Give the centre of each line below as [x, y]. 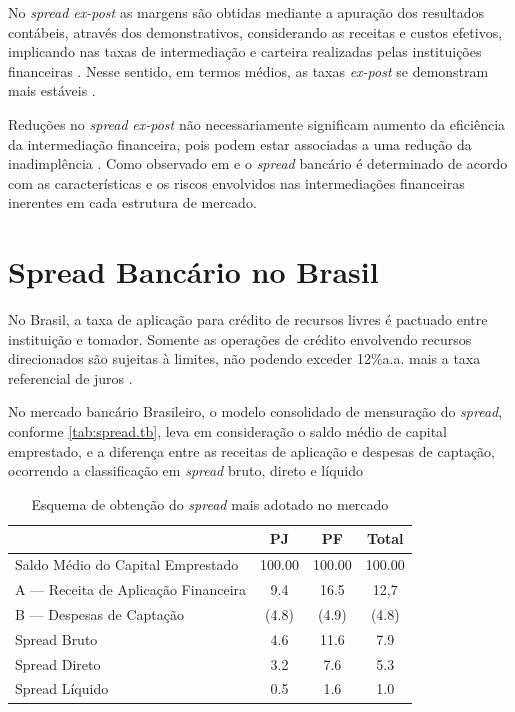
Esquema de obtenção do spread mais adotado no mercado [210, 503]
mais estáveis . [52, 90]
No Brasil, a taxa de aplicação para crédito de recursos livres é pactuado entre [248, 319]
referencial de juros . [70, 377]
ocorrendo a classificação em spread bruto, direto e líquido [185, 470]
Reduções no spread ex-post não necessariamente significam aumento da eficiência [257, 123]
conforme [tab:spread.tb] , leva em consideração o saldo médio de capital [228, 431]
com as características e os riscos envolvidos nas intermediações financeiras [236, 182]
